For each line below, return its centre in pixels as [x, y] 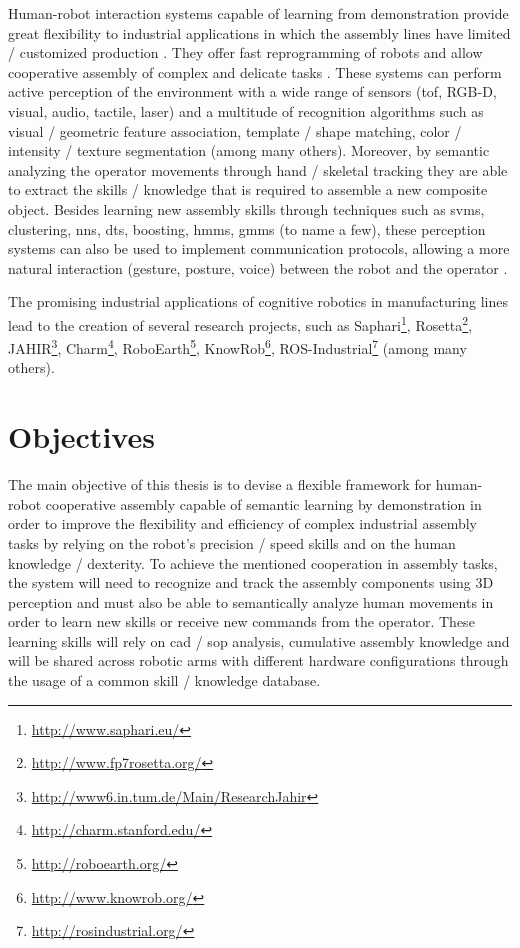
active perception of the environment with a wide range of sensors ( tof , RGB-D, [252, 91]
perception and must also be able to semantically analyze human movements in [251, 601]
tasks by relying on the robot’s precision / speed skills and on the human [232, 542]
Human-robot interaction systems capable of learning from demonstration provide [258, 13]
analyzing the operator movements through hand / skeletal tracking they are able [258, 169]
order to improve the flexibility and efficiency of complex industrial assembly [242, 523]
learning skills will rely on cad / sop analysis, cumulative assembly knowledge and [259, 640]
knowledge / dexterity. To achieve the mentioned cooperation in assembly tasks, [253, 562]
